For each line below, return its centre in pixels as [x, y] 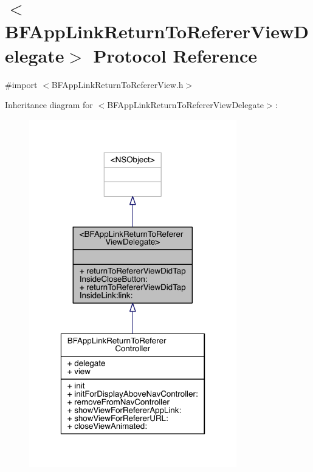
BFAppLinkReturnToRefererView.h [117, 84]
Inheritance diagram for [49, 105]
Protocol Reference [175, 55]
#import [21, 84]
